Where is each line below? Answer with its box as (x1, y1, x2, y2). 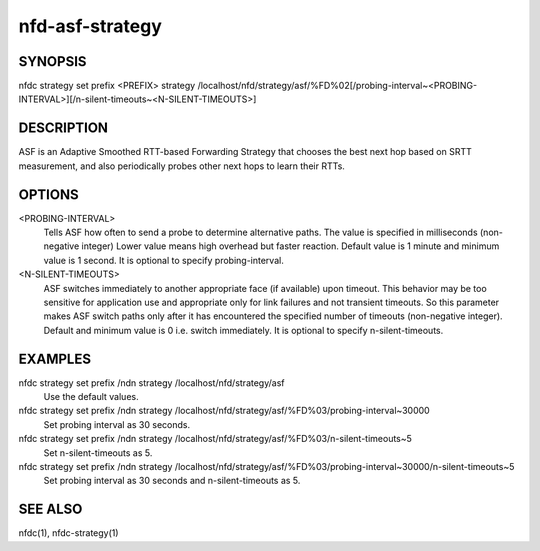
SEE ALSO (18, 501, 83, 518)
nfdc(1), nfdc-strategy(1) (18, 527, 119, 539)
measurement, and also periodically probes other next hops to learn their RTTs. (18, 160, 345, 172)
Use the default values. (43, 391, 139, 403)
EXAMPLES (18, 350, 92, 367)
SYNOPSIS (18, 53, 87, 70)
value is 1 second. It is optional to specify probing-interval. (43, 254, 284, 266)
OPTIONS (18, 186, 79, 203)
